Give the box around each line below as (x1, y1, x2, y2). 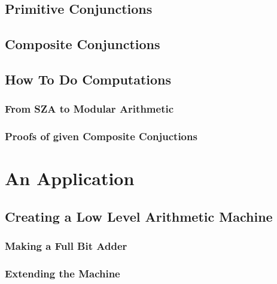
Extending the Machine (5, 265, 120, 280)
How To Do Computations (5, 70, 172, 88)
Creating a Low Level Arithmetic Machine (5, 207, 273, 225)
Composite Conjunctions (5, 35, 160, 53)
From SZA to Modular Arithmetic (5, 101, 174, 116)
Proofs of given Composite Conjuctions (5, 129, 197, 144)
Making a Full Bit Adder (5, 238, 127, 253)
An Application (5, 166, 135, 191)
